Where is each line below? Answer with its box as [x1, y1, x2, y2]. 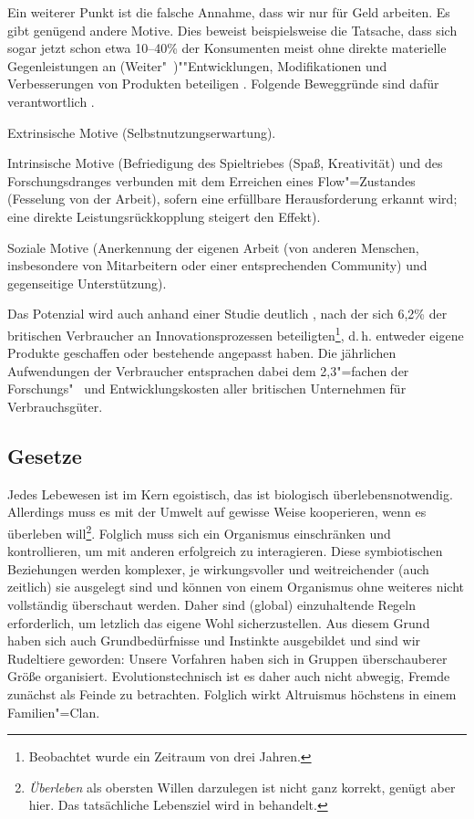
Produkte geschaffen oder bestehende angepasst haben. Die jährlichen [7, 343, 397, 362]
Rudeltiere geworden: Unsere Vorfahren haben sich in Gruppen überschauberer [7, 648, 448, 667]
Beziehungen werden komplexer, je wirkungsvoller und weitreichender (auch [7, 559, 429, 578]
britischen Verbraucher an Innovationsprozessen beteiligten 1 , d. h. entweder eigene [7, 322, 464, 344]
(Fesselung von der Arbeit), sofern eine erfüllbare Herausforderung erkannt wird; [7, 189, 458, 208]
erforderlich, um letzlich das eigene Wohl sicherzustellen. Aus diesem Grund [7, 613, 430, 632]
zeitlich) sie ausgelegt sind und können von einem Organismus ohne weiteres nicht [7, 577, 465, 596]
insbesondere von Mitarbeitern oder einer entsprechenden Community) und [7, 256, 428, 275]
